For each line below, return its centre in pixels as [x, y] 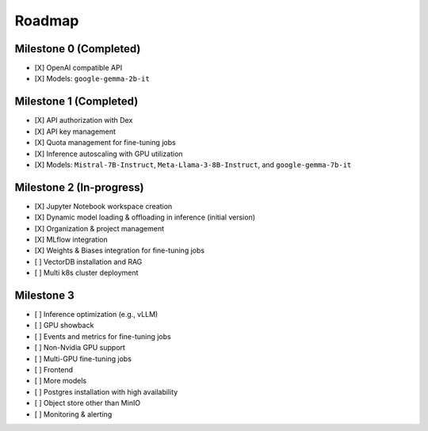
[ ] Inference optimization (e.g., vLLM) [96, 315]
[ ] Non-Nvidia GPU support [80, 348]
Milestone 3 [44, 295]
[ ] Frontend [54, 370]
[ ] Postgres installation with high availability [106, 391]
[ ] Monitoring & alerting [73, 414]
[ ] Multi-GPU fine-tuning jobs [83, 359]
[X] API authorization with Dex [84, 120]
